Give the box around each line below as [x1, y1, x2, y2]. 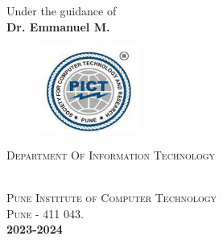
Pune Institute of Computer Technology [6, 188, 217, 205]
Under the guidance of [6, 2, 117, 19]
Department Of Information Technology [6, 146, 216, 163]
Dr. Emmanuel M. [6, 18, 110, 35]
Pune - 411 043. [6, 205, 84, 221]
